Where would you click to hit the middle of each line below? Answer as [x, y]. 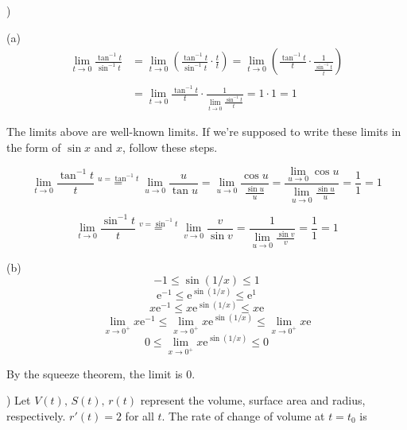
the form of [34, 147]
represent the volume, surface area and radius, [253, 400]
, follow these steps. [170, 147]
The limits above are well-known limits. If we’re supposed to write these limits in [204, 132]
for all [140, 415]
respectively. [36, 415]
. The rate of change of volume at [243, 415]
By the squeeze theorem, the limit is [95, 373]
